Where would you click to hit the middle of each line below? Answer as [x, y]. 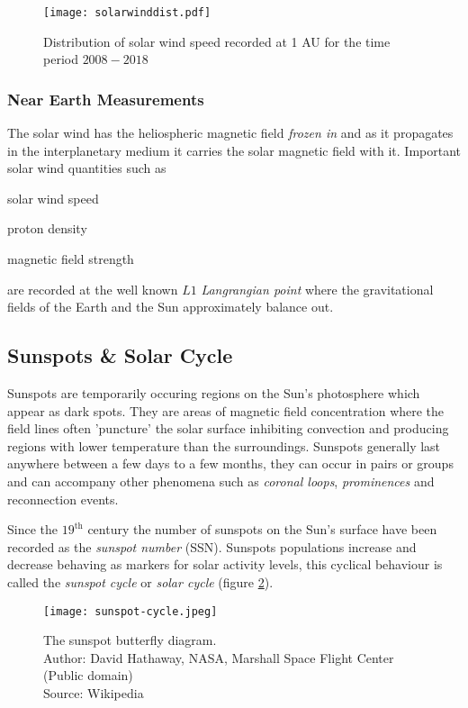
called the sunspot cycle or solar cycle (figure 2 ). [140, 581]
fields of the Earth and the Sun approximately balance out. [171, 307]
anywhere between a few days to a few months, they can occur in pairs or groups [230, 463]
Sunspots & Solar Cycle [120, 355]
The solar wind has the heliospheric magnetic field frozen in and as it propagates [230, 133]
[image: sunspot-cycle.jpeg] [130, 611]
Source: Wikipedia [94, 692]
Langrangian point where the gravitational [317, 289]
